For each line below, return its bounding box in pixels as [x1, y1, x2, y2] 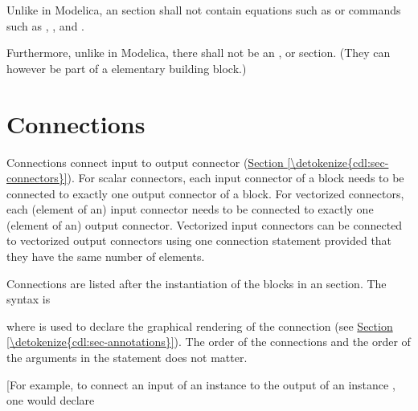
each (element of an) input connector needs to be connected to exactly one [6, 201, 374, 218]
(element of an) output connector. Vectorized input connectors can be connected [6, 216, 403, 233]
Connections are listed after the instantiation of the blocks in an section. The [6, 275, 387, 291]
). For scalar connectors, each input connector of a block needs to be [67, 169, 404, 186]
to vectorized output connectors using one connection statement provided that [6, 232, 392, 249]
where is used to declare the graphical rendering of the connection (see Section [6, 317, 393, 334]
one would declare [6, 392, 95, 409]
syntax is [6, 291, 51, 307]
